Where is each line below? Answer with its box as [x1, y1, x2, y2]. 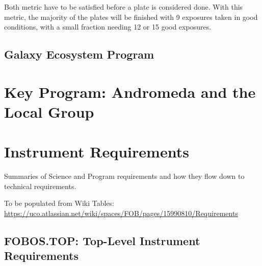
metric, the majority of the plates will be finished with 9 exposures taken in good [4, 11, 258, 22]
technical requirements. [4, 180, 76, 191]
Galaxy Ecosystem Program [4, 46, 154, 62]
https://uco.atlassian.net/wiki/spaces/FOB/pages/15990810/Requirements [4, 208, 238, 219]
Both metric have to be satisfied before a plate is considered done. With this [4, 2, 243, 12]
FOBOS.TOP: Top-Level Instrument [4, 233, 200, 249]
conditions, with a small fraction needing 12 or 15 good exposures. [4, 21, 212, 32]
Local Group [4, 101, 94, 122]
